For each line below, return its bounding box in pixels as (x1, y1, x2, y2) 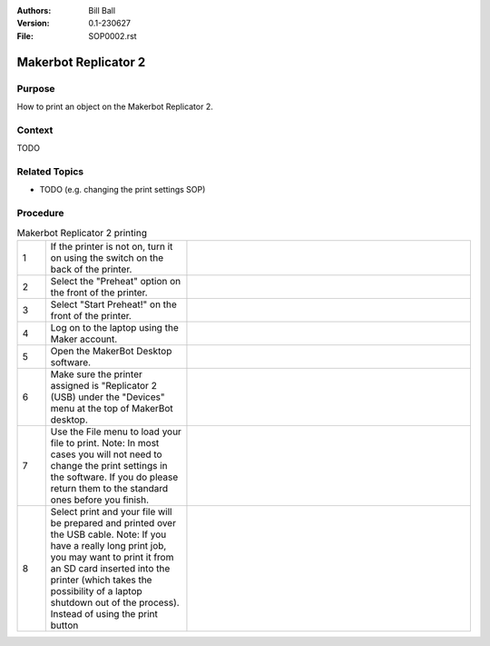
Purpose (16, 82, 55, 94)
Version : (16, 18, 50, 29)
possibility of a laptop (50, 584, 142, 597)
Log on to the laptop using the (50, 321, 179, 333)
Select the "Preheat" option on (50, 274, 181, 287)
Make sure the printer (50, 368, 142, 381)
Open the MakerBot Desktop (50, 344, 172, 357)
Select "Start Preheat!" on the (50, 298, 177, 311)
